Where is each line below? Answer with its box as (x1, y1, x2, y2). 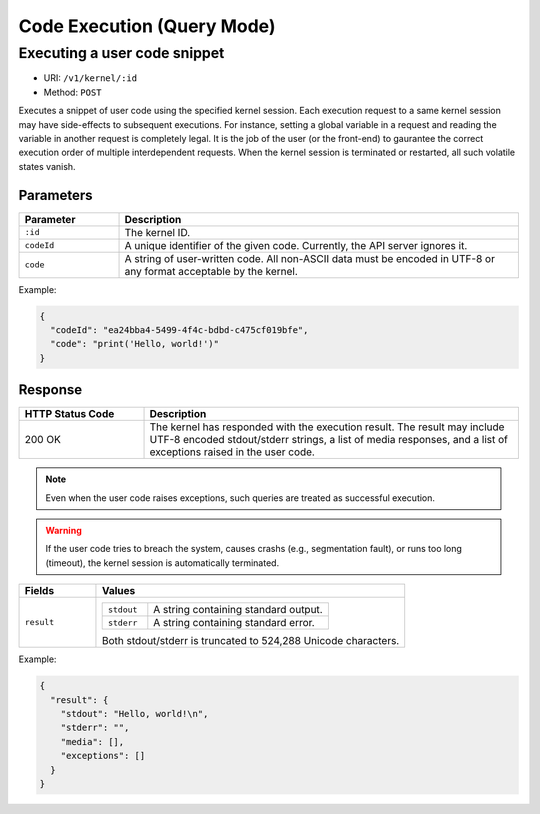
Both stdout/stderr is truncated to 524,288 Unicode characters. (101, 634, 400, 648)
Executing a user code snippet (18, 44, 225, 62)
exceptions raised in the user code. (149, 445, 315, 459)
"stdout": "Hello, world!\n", (60, 708, 209, 720)
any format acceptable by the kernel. (124, 264, 299, 278)
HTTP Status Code (24, 407, 115, 421)
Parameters (18, 186, 93, 204)
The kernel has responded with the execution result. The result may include (149, 420, 505, 434)
